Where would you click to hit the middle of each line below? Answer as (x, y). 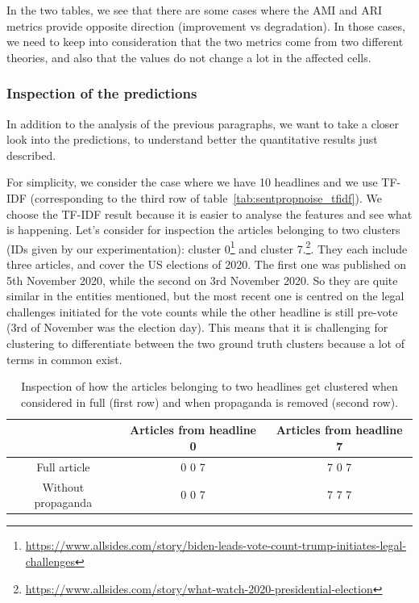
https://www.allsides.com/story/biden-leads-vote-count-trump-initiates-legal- (216, 545)
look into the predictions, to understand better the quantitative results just (192, 139)
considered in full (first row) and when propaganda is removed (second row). (209, 402)
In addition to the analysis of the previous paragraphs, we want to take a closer (203, 123)
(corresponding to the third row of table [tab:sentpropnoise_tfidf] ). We (206, 197)
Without (63, 486)
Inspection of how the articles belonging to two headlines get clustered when (209, 386)
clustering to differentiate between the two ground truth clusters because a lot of (205, 343)
